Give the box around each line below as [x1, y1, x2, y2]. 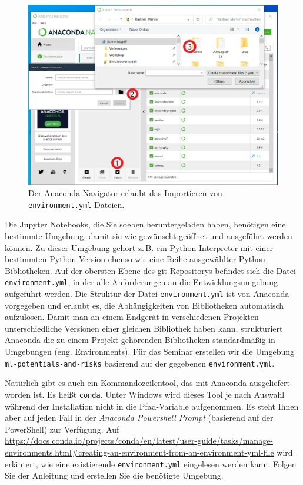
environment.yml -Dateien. [28, 198, 125, 210]
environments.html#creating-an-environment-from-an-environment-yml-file [5, 446, 274, 458]
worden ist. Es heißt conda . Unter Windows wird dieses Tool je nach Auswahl [5, 388, 285, 400]
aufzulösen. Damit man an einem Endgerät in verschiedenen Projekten [5, 311, 259, 323]
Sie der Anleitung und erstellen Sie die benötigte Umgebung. [5, 469, 224, 481]
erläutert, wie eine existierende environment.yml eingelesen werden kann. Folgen [5, 457, 297, 470]
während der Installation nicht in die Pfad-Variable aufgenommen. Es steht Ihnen [5, 400, 299, 412]
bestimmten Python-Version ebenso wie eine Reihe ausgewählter [5, 253, 237, 265]
